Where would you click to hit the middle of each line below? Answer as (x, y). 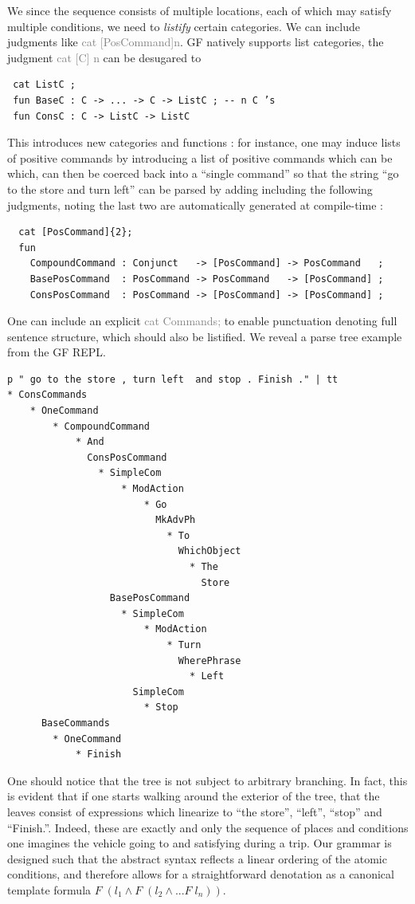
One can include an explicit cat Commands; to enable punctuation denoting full (202, 321)
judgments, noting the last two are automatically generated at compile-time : (195, 204)
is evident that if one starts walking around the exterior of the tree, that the (194, 796)
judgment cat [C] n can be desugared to (104, 57)
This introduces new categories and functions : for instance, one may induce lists (204, 142)
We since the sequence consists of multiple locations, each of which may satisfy (200, 10)
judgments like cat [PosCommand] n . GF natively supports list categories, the (196, 42)
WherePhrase (209, 660)
